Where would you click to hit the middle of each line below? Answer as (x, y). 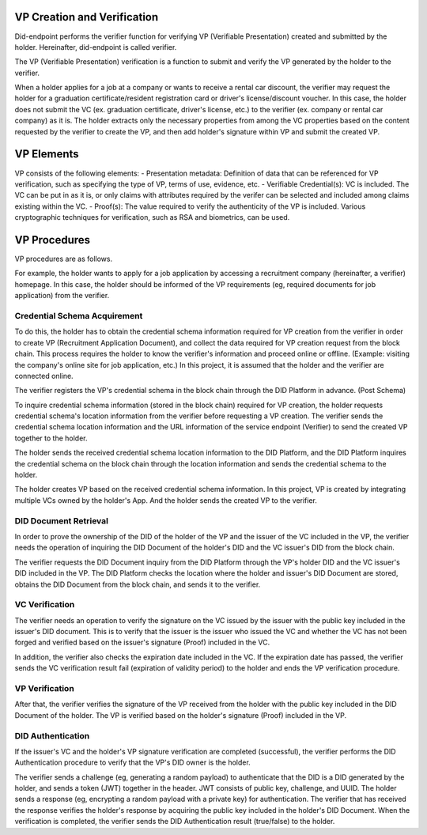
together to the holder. (51, 438)
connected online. (44, 376)
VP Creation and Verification (87, 17)
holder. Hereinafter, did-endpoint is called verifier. (96, 47)
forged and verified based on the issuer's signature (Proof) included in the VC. (142, 642)
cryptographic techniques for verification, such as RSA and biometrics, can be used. (152, 217)
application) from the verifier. (62, 296)
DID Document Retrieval (61, 520)
